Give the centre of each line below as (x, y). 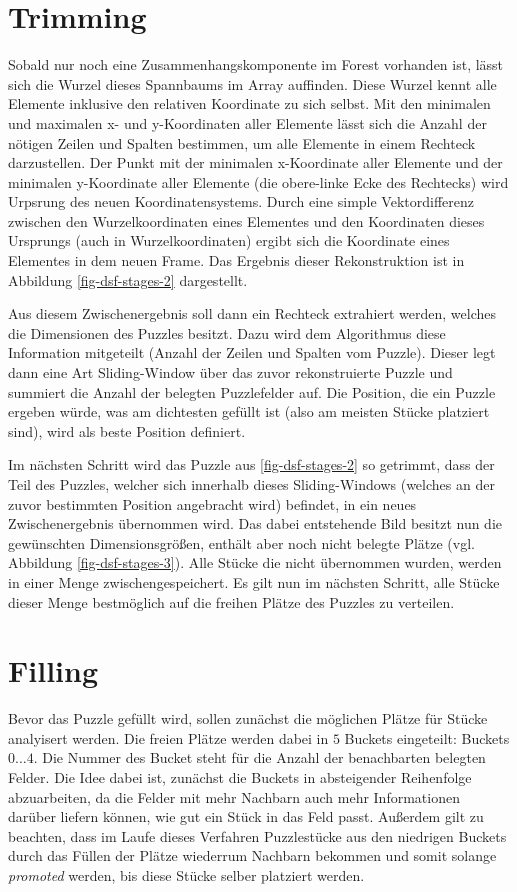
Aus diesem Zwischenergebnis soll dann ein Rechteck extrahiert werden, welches (252, 313)
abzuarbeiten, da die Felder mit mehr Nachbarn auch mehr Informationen (234, 796)
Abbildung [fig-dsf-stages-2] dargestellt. (128, 279)
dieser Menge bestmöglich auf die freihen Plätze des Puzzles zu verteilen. (231, 601)
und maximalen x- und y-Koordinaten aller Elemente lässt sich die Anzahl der (247, 122)
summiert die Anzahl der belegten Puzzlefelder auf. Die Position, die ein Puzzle (252, 391)
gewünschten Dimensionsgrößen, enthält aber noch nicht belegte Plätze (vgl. (241, 542)
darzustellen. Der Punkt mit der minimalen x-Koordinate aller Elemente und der (255, 162)
